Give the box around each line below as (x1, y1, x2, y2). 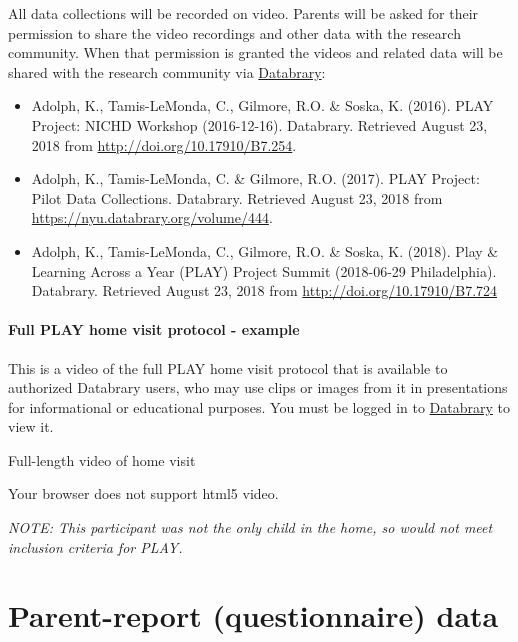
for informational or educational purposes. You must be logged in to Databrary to (8, 396, 511, 417)
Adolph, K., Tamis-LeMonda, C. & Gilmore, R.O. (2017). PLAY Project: (31, 168, 480, 189)
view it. (8, 416, 54, 437)
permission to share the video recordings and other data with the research (8, 22, 461, 43)
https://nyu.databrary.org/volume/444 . (31, 207, 273, 228)
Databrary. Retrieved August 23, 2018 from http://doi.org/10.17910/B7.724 (31, 280, 498, 301)
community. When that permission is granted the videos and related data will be (8, 42, 503, 63)
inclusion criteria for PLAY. (8, 536, 183, 557)
